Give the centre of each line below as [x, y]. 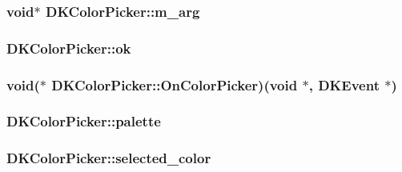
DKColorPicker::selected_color [109, 158]
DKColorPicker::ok [69, 48]
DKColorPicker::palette [84, 121]
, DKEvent [344, 84]
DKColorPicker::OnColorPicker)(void [175, 84]
